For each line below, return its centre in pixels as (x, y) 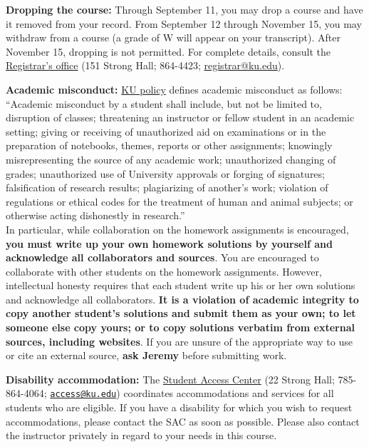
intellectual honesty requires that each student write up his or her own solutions (181, 285)
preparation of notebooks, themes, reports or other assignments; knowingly (169, 145)
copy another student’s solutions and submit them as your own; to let (181, 313)
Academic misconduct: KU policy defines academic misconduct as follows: (174, 89)
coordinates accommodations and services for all (229, 393)
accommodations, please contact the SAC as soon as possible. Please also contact (183, 421)
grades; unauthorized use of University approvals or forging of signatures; (165, 173)
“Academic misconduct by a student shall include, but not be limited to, (164, 103)
